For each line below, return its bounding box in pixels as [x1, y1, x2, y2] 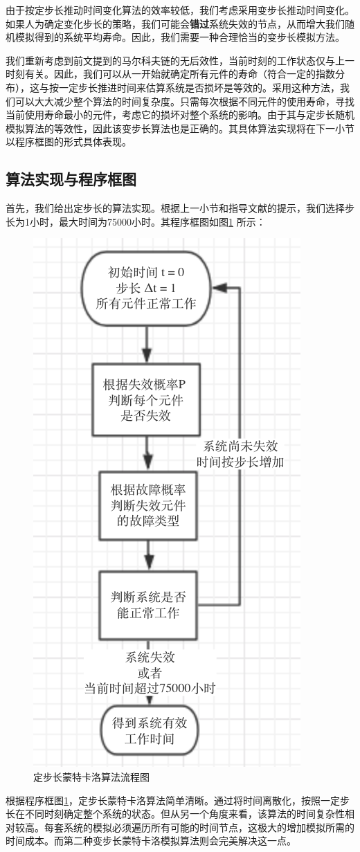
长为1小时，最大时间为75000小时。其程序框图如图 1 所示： [6, 214, 266, 228]
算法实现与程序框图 [6, 168, 136, 190]
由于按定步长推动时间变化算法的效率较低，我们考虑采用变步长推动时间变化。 [6, 3, 354, 17]
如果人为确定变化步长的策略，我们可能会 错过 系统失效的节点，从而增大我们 [6, 16, 345, 30]
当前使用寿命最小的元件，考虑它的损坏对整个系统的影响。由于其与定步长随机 [6, 107, 354, 122]
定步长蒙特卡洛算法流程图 [33, 769, 150, 783]
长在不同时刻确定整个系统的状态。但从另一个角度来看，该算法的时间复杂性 [6, 806, 345, 821]
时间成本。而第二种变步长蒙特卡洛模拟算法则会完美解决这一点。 [6, 833, 296, 848]
